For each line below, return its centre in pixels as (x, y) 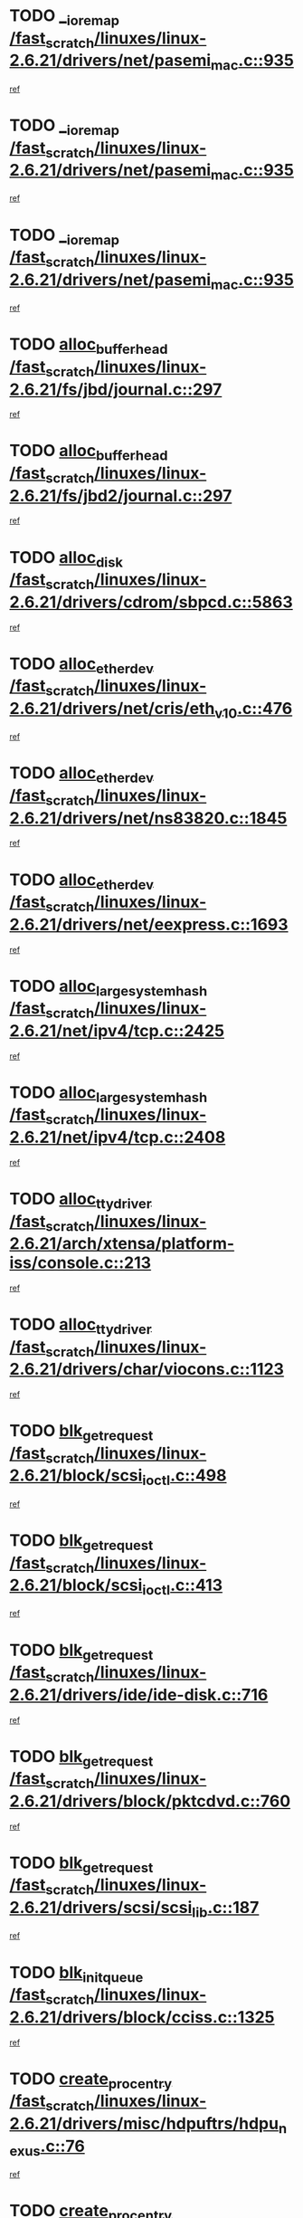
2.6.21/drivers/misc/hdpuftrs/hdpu (144, 2123)
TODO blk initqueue (76, 1974)
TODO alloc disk (66, 559)
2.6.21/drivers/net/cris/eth (112, 708)
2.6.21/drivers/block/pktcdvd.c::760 (150, 1801)
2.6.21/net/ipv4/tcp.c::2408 (118, 1138)
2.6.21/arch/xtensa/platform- (122, 1244)
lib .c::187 (225, 1909)
